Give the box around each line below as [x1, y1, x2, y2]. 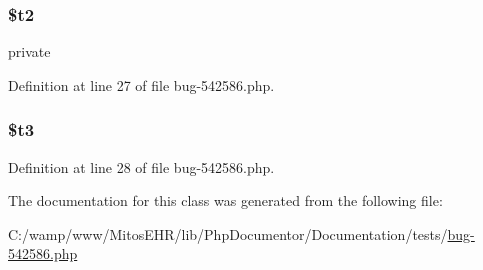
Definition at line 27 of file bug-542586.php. [8, 74, 275, 95]
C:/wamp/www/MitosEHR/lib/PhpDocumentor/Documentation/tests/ [8, 223, 448, 244]
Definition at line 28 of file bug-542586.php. [8, 156, 275, 177]
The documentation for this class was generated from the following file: [8, 190, 443, 211]
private [8, 41, 51, 62]
